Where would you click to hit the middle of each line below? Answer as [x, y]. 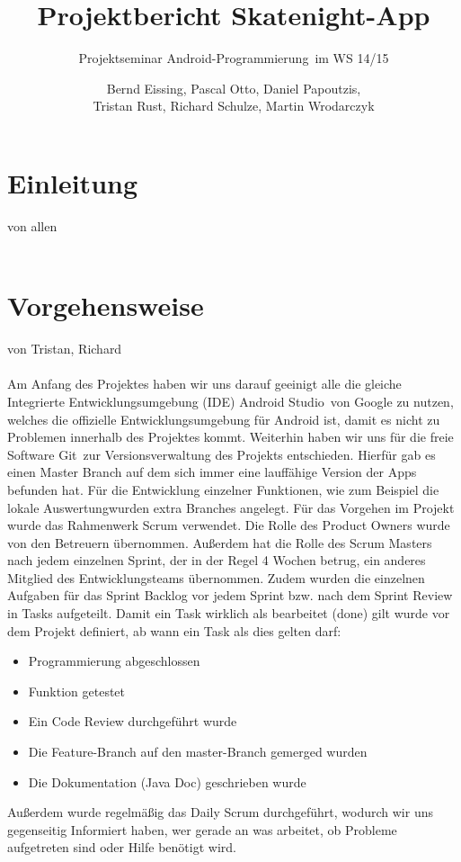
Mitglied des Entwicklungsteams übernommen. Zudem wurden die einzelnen [216, 577]
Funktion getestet [77, 691]
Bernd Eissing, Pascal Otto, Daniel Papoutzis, [234, 88]
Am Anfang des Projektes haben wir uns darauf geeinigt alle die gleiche [204, 384]
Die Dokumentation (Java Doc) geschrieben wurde [167, 781]
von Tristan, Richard [65, 349]
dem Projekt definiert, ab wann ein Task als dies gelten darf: [174, 630]
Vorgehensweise [106, 305]
